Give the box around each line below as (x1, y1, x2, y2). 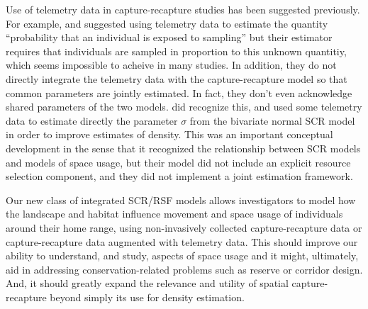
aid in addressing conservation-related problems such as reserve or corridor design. (6, 262, 363, 276)
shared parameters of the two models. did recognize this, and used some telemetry (6, 99, 362, 114)
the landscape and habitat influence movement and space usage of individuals (6, 206, 343, 221)
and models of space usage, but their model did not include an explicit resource (6, 154, 351, 169)
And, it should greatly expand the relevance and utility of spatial (6, 276, 289, 291)
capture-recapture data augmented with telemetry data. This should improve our (6, 234, 358, 249)
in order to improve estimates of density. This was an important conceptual (6, 127, 333, 142)
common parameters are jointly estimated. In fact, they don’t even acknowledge (6, 85, 352, 100)
